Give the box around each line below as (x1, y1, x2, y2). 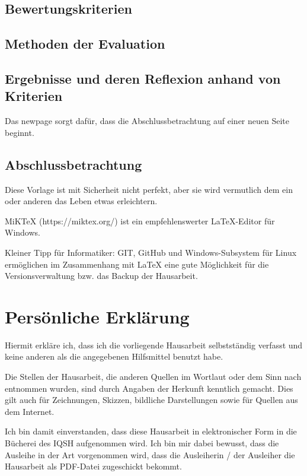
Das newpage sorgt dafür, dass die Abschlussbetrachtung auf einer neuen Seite (5, 115, 290, 127)
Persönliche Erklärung (5, 304, 190, 328)
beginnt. (5, 126, 34, 138)
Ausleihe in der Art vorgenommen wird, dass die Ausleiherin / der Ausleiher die (5, 448, 295, 461)
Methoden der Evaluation (5, 34, 165, 53)
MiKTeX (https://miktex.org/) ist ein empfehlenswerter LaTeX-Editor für (5, 214, 275, 227)
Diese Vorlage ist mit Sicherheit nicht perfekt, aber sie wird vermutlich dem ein (5, 183, 293, 195)
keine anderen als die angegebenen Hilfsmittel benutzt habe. (5, 350, 223, 363)
